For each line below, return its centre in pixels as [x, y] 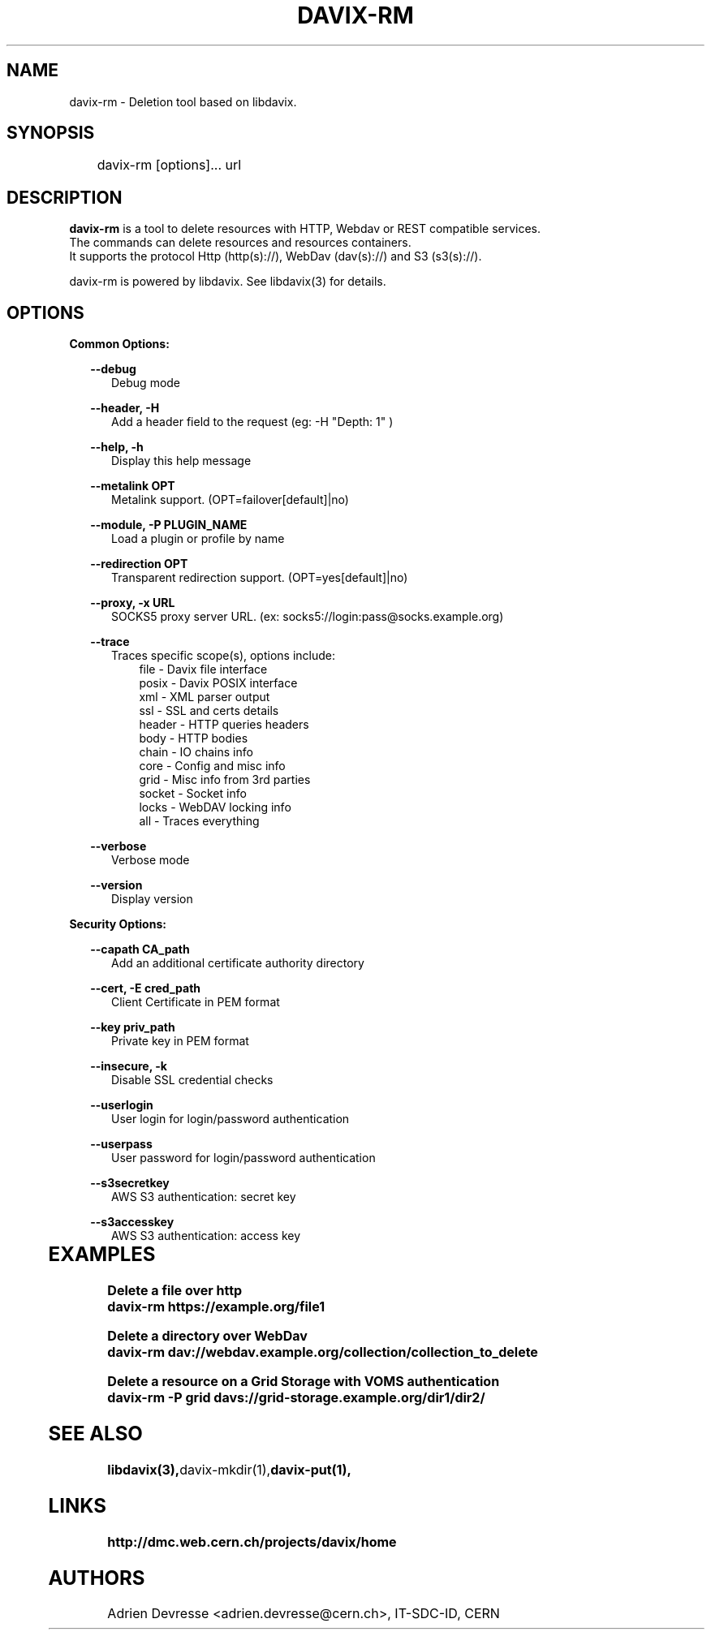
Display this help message [181, 461]
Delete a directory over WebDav [207, 1336]
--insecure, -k [129, 1066]
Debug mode [146, 383]
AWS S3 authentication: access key [206, 1236]
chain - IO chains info [196, 752]
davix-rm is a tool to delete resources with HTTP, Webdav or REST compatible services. [305, 229]
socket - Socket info [193, 794]
